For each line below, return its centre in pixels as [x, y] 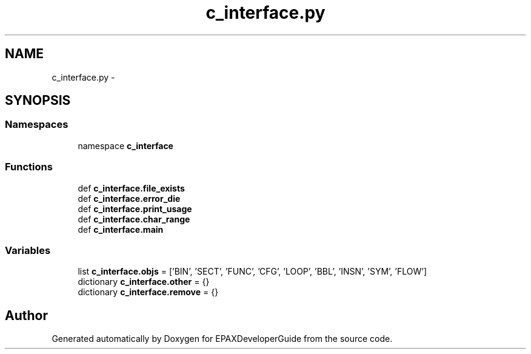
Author [26, 315]
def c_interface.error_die [129, 198]
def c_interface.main [121, 229]
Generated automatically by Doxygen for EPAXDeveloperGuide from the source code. [222, 339]
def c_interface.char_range [134, 219]
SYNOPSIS [38, 101]
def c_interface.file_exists [131, 188]
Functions [29, 167]
